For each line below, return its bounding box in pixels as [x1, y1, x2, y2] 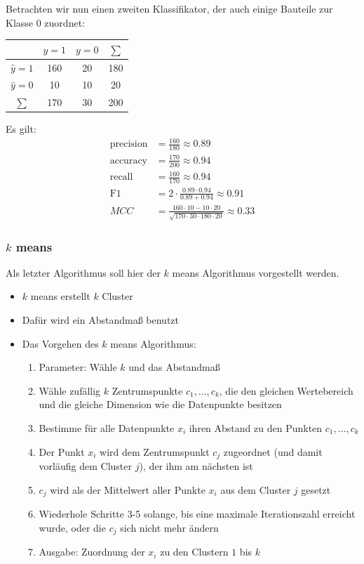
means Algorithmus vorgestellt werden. [172, 265, 339, 280]
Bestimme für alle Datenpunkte [39, 421, 175, 435]
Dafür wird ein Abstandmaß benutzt [22, 313, 180, 327]
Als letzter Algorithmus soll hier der [6, 265, 161, 280]
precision [109, 139, 148, 150]
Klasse [6, 15, 34, 29]
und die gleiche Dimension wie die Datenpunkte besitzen [39, 397, 282, 412]
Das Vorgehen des [22, 336, 99, 350]
